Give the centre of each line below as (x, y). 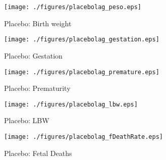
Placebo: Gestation (33, 55)
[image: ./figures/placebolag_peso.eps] (73, 7)
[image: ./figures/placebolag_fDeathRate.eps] (84, 137)
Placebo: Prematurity (37, 88)
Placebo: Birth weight (38, 23)
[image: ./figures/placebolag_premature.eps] (82, 72)
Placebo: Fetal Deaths (38, 153)
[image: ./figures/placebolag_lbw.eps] (71, 104)
